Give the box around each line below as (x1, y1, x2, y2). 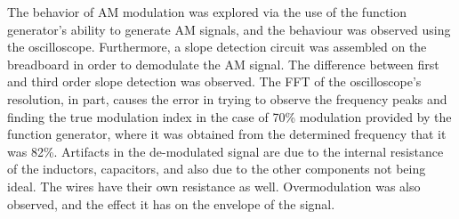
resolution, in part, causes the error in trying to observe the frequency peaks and (7, 89, 447, 108)
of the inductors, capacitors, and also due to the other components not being (7, 159, 426, 178)
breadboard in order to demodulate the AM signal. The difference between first (7, 54, 439, 73)
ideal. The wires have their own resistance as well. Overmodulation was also (7, 176, 421, 195)
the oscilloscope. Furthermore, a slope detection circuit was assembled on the (7, 37, 427, 56)
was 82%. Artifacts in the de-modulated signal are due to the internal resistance (7, 142, 444, 160)
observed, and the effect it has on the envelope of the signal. (7, 194, 335, 213)
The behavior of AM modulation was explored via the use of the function (7, 3, 407, 20)
